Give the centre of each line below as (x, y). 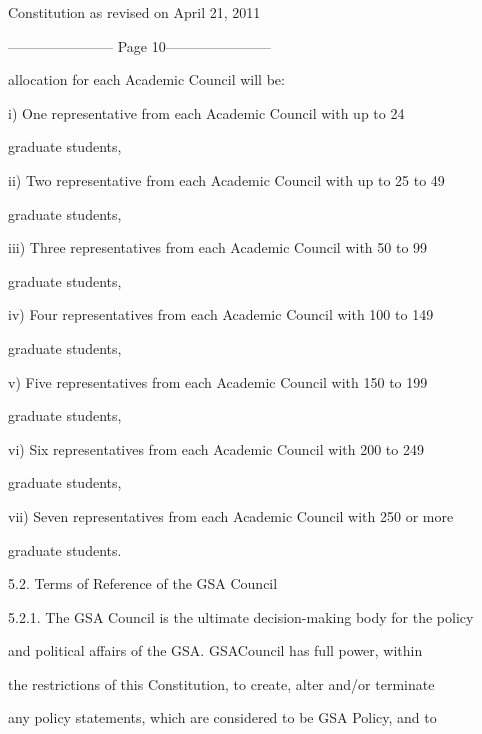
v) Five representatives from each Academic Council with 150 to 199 (218, 381)
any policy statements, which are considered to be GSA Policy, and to (222, 717)
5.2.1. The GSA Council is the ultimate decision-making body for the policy (241, 616)
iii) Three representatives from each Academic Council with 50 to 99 (218, 247)
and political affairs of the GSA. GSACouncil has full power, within (215, 650)
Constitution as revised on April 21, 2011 (134, 12)
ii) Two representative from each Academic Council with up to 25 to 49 (226, 179)
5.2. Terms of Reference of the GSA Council (143, 583)
